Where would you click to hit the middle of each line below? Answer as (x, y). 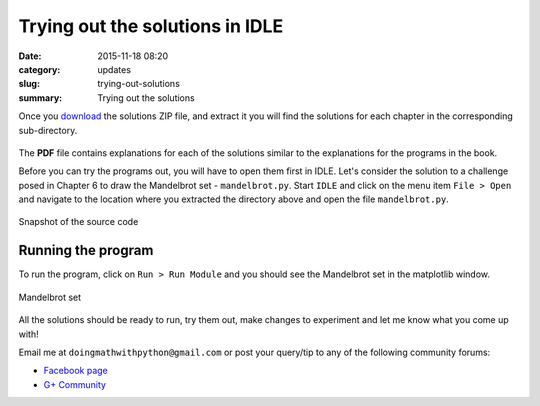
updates (114, 69)
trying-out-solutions (138, 84)
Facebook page (76, 371)
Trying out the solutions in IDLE (151, 26)
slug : (29, 84)
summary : (40, 97)
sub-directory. (48, 130)
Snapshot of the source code (78, 222)
